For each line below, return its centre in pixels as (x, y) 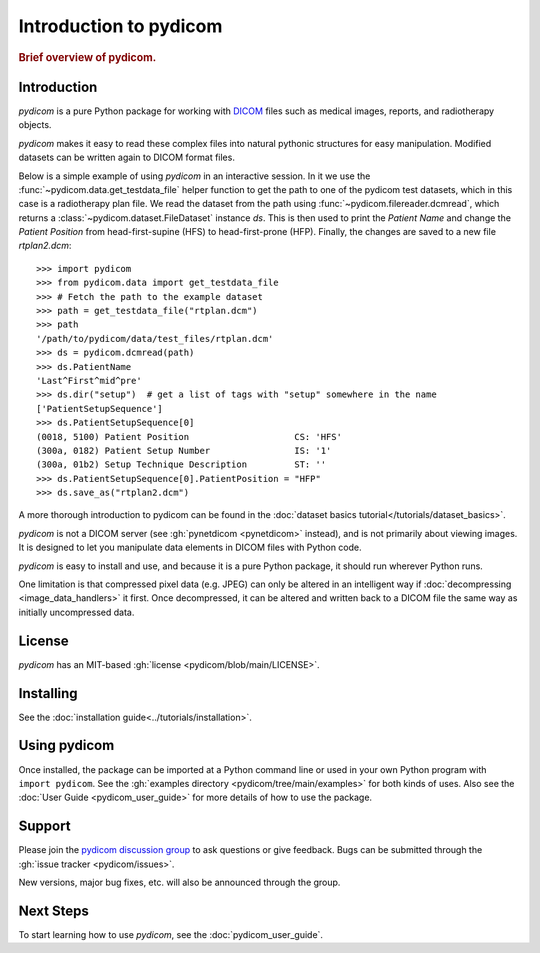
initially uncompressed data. (76, 612)
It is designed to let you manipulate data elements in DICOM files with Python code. (190, 547)
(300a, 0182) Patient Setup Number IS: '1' (184, 450)
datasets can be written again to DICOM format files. (126, 157)
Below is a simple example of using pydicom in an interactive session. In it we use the (194, 176)
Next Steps (53, 910)
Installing (48, 693)
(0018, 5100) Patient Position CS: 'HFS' (189, 436)
